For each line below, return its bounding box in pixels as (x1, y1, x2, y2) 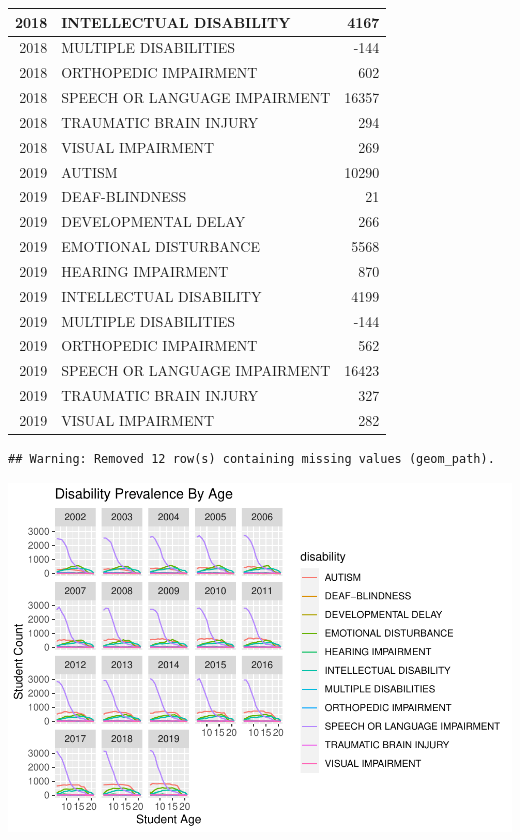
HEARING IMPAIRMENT (61, 260, 229, 281)
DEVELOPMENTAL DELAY (61, 211, 246, 232)
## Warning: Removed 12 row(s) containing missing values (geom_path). (8, 452, 495, 467)
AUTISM (61, 161, 118, 182)
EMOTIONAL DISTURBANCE (61, 236, 260, 257)
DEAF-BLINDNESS (61, 186, 187, 207)
